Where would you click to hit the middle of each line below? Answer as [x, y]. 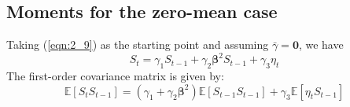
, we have [321, 44]
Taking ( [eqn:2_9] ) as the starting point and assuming [138, 44]
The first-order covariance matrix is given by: [115, 76]
